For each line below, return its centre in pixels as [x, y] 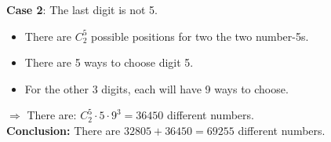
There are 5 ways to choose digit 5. [109, 62]
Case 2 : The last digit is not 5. [82, 9]
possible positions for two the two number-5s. [200, 36]
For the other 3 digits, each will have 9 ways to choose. [156, 88]
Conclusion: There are [64, 130]
